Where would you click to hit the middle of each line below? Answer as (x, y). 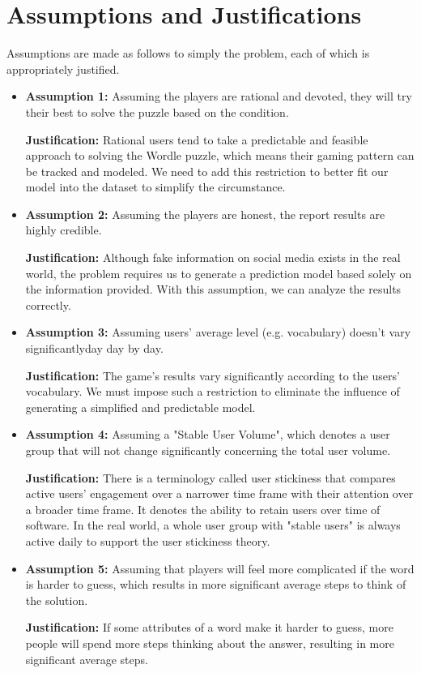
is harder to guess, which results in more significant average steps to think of (216, 584)
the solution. (57, 600)
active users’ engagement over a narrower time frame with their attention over (219, 493)
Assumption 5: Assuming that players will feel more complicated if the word (220, 568)
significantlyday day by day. (94, 348)
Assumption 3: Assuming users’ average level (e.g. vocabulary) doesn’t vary (218, 332)
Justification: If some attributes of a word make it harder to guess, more (209, 627)
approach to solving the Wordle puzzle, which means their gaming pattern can (220, 155)
